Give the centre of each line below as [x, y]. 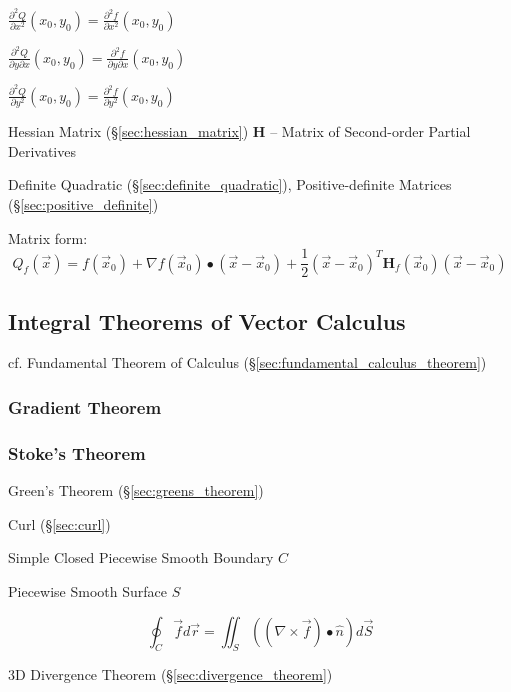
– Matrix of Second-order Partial [370, 131]
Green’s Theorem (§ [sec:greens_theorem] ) [136, 490]
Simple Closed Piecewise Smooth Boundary [141, 557]
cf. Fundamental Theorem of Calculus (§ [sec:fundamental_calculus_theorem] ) [247, 362]
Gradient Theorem [85, 407]
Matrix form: [48, 237]
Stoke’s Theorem [77, 452]
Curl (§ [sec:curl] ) [59, 523]
